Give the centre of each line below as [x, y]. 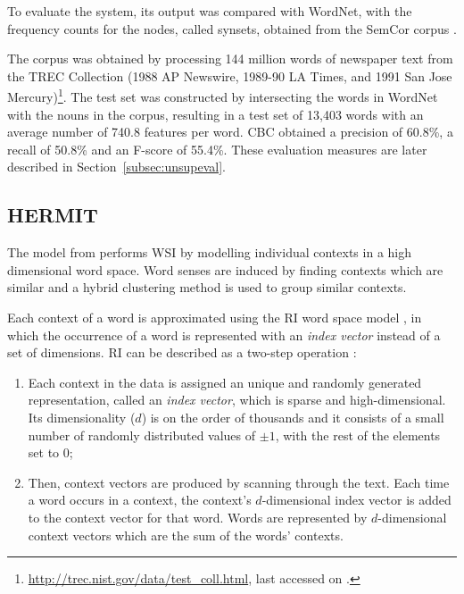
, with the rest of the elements [358, 435]
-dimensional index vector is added [356, 500]
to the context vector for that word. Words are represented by [198, 517]
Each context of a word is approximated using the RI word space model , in [215, 317]
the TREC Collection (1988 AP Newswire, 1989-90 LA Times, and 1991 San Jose [230, 75]
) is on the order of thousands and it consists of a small [293, 417]
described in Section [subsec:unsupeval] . [117, 167]
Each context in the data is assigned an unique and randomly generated [225, 382]
